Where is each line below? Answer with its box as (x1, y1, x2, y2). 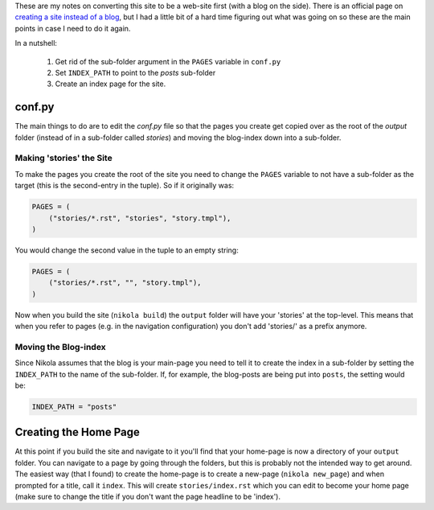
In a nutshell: (14, 39, 58, 48)
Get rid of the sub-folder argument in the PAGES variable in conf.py (55, 56, 281, 66)
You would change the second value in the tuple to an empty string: (14, 245, 239, 255)
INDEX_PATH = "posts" (31, 402, 117, 411)
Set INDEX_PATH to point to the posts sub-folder (55, 68, 216, 77)
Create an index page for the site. (55, 79, 166, 88)
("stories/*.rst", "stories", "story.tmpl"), (48, 213, 231, 223)
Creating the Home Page (14, 426, 141, 439)
